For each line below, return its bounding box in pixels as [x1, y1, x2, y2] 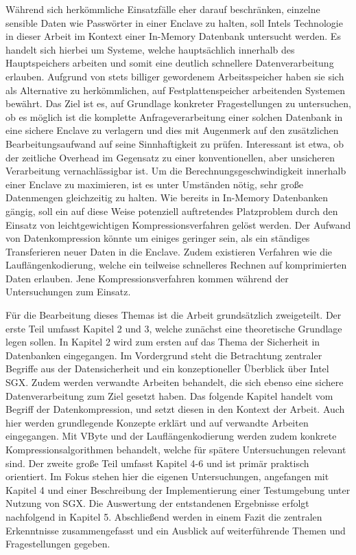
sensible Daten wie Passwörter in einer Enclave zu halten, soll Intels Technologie [5, 15, 343, 30]
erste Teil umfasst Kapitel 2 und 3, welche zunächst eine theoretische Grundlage [5, 321, 342, 335]
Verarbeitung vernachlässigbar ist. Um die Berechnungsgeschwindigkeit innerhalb [5, 163, 346, 178]
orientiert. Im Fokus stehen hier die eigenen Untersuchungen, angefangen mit [5, 469, 329, 484]
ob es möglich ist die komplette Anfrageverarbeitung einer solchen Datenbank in [5, 109, 343, 124]
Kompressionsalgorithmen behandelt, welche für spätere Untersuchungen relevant [5, 442, 346, 456]
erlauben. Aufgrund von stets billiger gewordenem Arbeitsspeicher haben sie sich [5, 69, 344, 83]
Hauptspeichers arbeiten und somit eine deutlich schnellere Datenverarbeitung [5, 56, 334, 70]
